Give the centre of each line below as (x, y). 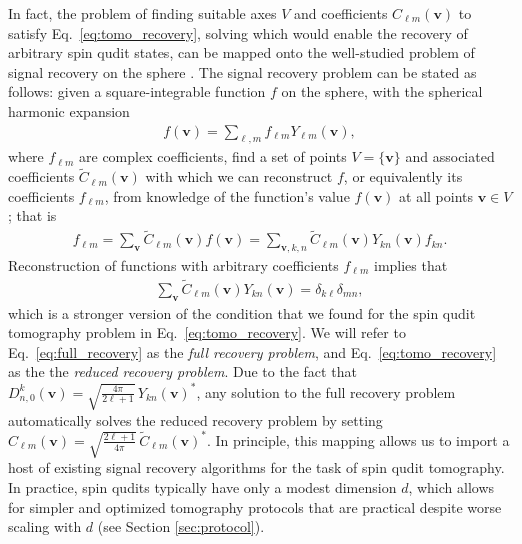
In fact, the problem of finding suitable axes (142, 13)
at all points (436, 195)
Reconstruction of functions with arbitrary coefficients (173, 265)
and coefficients (341, 13)
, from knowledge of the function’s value (227, 195)
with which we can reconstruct (239, 176)
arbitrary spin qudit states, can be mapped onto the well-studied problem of (241, 52)
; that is (32, 215)
